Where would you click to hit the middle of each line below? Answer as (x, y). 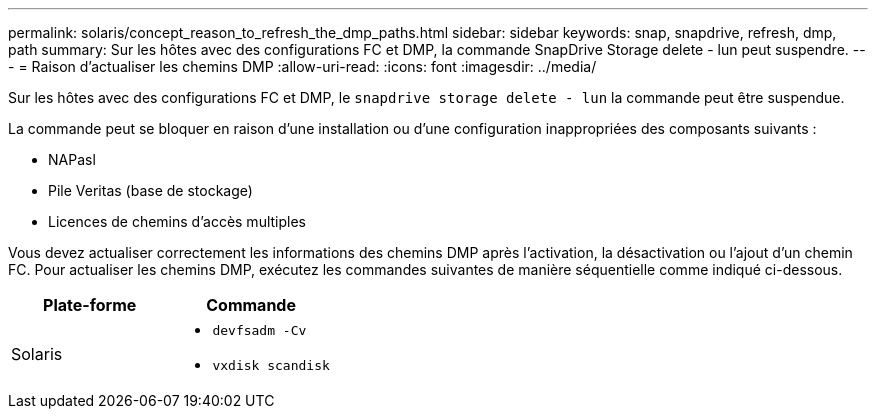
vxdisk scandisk (271, 365)
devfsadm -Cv (259, 330)
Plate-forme (90, 305)
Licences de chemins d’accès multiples (177, 221)
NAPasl (72, 159)
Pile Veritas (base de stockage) (150, 190)
